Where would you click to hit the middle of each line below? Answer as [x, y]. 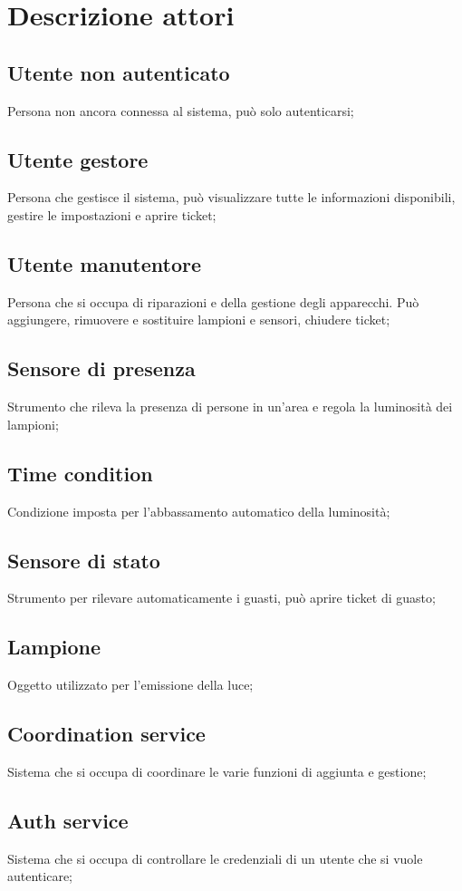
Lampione [54, 647]
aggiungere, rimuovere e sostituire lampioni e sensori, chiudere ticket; [199, 320]
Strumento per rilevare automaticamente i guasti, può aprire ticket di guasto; [221, 598]
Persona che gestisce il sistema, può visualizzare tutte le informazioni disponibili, [231, 197]
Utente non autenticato [119, 72]
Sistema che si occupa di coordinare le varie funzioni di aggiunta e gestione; [217, 771]
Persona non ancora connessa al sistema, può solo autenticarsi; [181, 110]
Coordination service [106, 734]
